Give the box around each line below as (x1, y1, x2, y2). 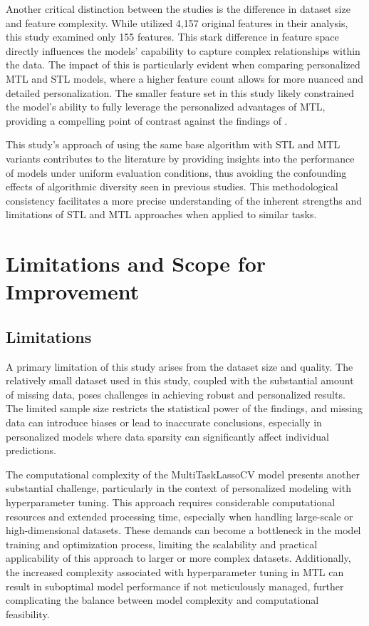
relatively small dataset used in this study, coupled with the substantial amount (6, 373, 354, 388)
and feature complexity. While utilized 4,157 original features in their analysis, (6, 15, 348, 30)
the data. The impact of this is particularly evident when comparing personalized (6, 57, 360, 72)
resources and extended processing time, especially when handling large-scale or (6, 508, 353, 523)
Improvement (6, 277, 140, 306)
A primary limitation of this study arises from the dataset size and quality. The (6, 359, 353, 374)
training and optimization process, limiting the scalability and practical (6, 536, 318, 551)
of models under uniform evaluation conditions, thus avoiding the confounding (6, 165, 347, 180)
